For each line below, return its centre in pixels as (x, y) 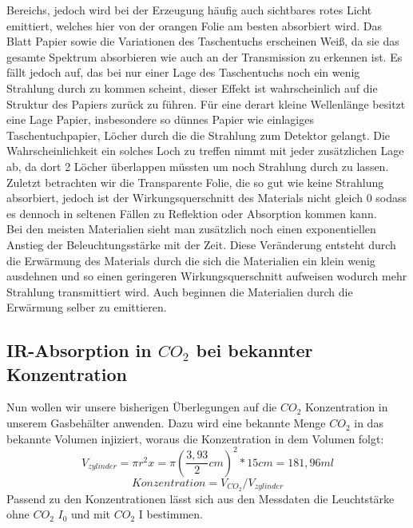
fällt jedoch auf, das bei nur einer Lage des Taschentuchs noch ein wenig (183, 72)
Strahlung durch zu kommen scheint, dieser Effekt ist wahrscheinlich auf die (192, 87)
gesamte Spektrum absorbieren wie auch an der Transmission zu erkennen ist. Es (205, 56)
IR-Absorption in (79, 350)
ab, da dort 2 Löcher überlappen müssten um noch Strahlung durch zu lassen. (198, 166)
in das (369, 423)
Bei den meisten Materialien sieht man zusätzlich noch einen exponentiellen (191, 229)
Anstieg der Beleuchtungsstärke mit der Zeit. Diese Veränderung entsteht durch (201, 244)
